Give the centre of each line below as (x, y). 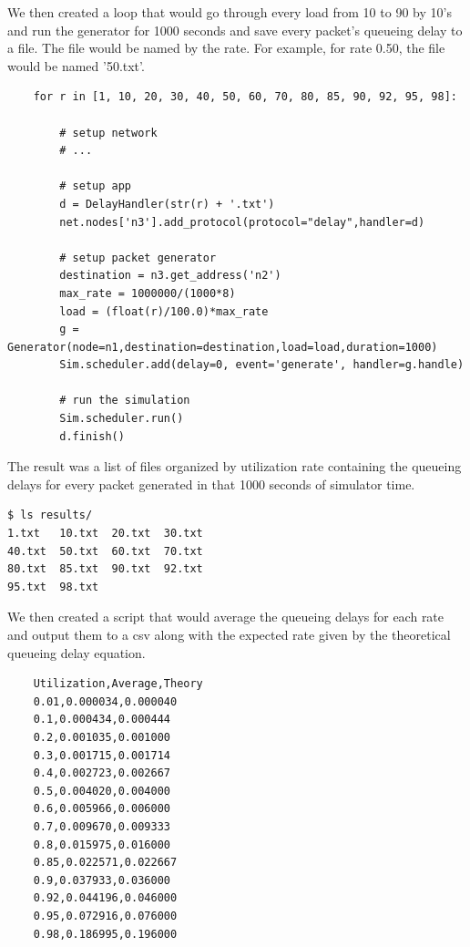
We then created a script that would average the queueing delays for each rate (226, 617)
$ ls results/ (50, 515)
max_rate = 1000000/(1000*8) (148, 293)
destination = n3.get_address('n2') (170, 276)
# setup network (108, 133)
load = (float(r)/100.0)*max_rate (164, 311)
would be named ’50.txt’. (76, 65)
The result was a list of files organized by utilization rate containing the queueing (235, 466)
